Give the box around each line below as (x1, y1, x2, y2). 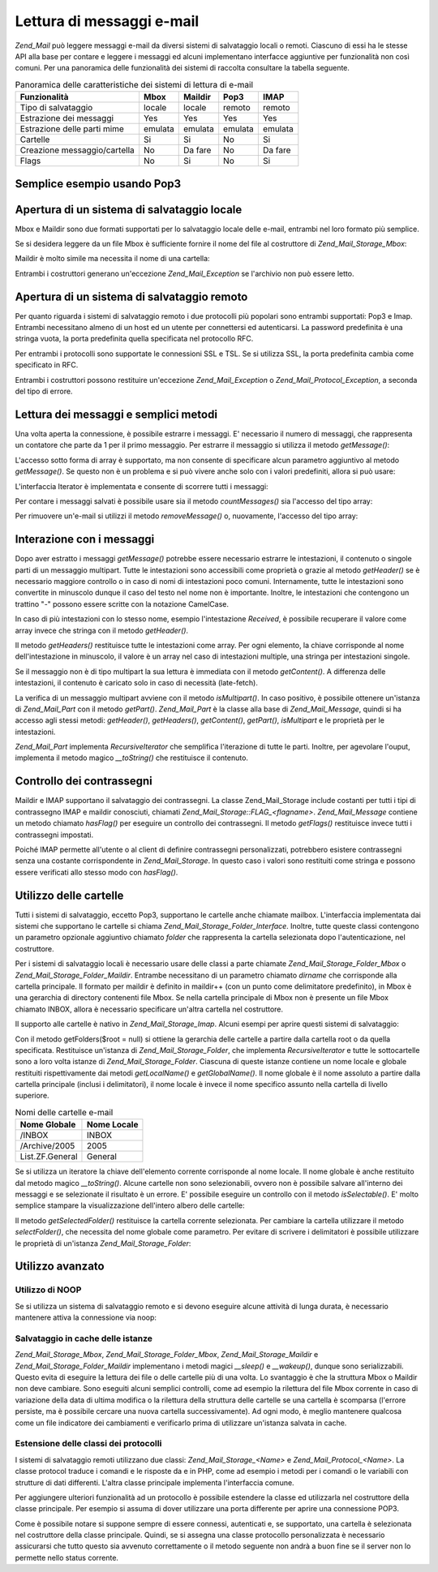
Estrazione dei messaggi (19, 113, 114, 124)
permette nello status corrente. (15, 1553, 119, 1562)
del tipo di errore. (15, 386, 73, 397)
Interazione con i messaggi (15, 532, 155, 547)
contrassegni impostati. (15, 830, 94, 840)
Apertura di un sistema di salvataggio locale (15, 203, 243, 217)
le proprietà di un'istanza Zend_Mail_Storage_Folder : (15, 1238, 191, 1248)
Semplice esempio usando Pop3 (15, 177, 182, 191)
